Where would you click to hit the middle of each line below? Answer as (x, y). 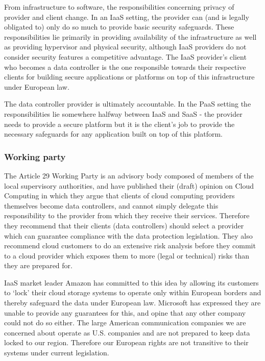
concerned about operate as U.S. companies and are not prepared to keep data (127, 332)
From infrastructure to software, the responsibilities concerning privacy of (119, 7)
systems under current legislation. (57, 353)
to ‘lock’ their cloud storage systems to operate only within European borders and (133, 292)
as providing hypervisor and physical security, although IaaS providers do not (125, 47)
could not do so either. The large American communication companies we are (125, 323)
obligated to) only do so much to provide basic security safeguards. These (119, 27)
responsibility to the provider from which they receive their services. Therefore (127, 215)
